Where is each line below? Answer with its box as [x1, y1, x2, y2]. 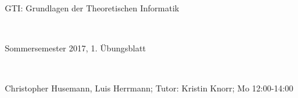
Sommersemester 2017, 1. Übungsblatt [5, 42, 146, 54]
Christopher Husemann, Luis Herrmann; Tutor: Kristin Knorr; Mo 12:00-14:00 [5, 82, 293, 94]
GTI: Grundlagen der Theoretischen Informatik [5, 2, 180, 14]
